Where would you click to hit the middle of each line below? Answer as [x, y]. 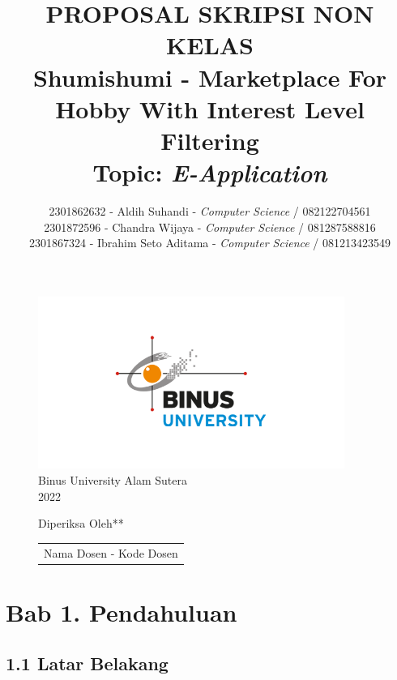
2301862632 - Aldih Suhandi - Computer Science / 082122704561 [210, 211]
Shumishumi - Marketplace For [210, 77]
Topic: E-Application [210, 173]
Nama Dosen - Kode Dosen [111, 552]
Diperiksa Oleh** [81, 523]
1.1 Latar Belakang [87, 663]
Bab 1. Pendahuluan [122, 612]
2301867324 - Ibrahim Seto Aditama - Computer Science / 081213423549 [210, 243]
